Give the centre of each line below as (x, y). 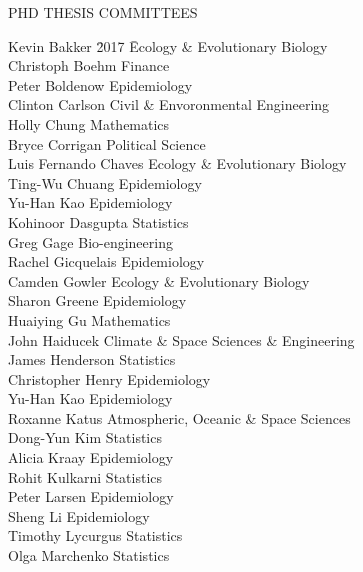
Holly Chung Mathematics (89, 123)
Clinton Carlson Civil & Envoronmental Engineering (169, 104)
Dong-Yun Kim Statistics (85, 437)
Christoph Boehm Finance (89, 65)
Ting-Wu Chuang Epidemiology (105, 182)
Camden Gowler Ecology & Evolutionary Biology (159, 280)
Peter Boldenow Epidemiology (100, 84)
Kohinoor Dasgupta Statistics (98, 221)
